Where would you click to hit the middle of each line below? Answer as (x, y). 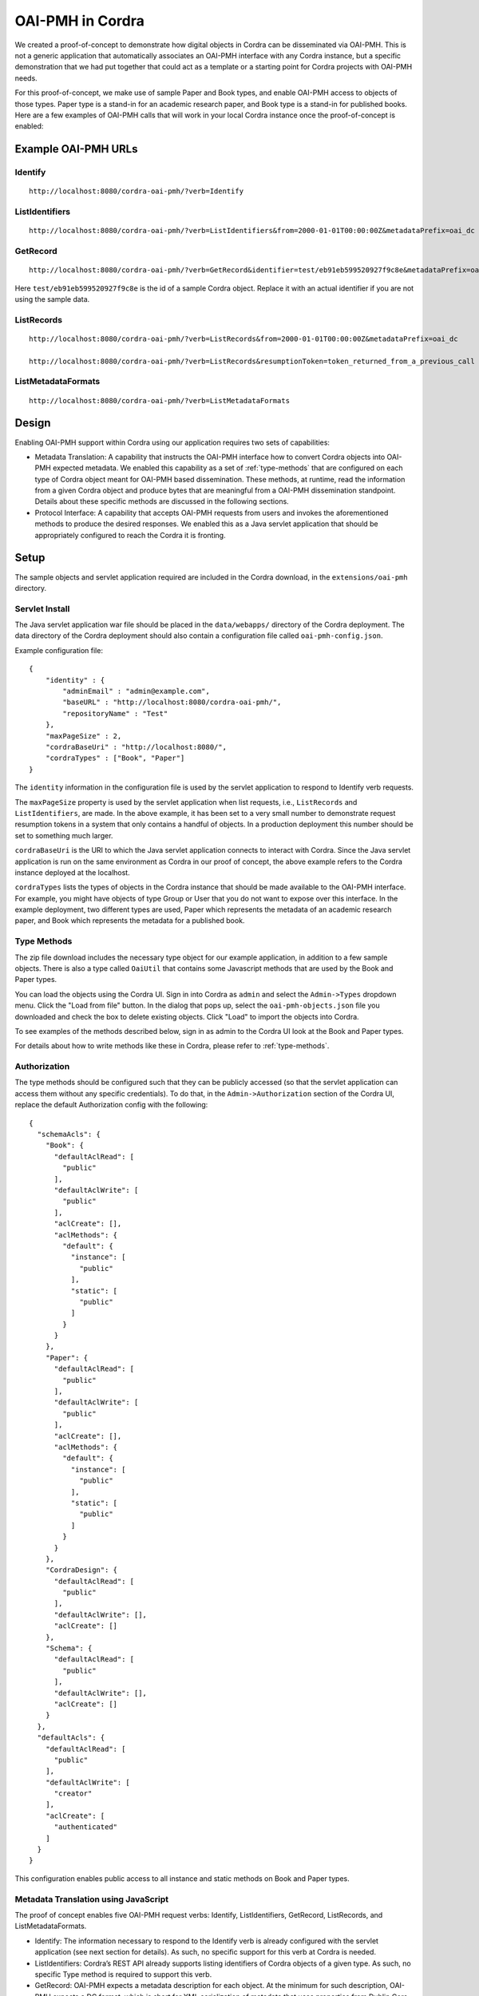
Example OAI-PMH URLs (76, 149)
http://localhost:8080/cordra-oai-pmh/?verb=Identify (136, 191)
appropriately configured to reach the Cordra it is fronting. (131, 535)
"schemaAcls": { (69, 1135)
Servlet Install (42, 608)
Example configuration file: (59, 650)
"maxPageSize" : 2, (83, 736)
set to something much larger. (64, 835)
